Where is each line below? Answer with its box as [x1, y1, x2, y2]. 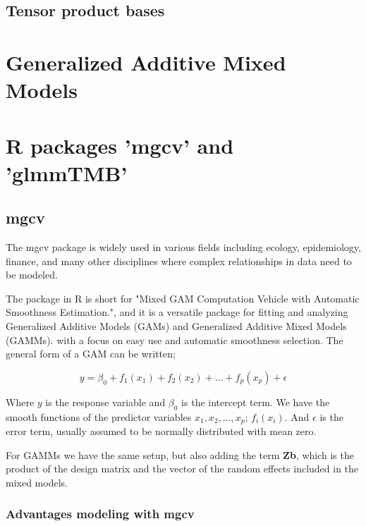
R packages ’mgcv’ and [6, 130, 234, 159]
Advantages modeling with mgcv [6, 505, 195, 522]
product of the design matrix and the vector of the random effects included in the [6, 461, 359, 476]
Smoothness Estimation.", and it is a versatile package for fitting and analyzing [6, 305, 348, 319]
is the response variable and [45, 394, 166, 409]
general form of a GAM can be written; [6, 346, 176, 361]
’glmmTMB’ [6, 158, 128, 187]
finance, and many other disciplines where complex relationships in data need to [6, 253, 352, 268]
